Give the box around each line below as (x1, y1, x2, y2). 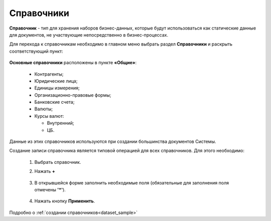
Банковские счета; (34, 99, 75, 105)
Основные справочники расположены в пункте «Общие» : (9, 60, 137, 66)
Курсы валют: (34, 113, 64, 119)
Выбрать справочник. (34, 159, 81, 165)
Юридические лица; (34, 78, 78, 84)
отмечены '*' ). (34, 186, 66, 192)
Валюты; (34, 106, 53, 112)
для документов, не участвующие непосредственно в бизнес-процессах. (9, 32, 169, 38)
